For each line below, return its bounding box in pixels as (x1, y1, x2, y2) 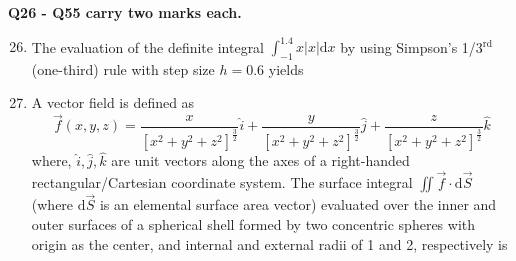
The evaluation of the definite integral (31, 36, 265, 57)
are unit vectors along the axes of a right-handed (111, 150, 410, 171)
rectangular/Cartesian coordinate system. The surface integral (31, 172, 413, 193)
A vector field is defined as (31, 92, 195, 113)
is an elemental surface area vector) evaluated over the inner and (99, 194, 497, 215)
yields (268, 58, 304, 79)
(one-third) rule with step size (31, 58, 215, 79)
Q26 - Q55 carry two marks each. (8, 2, 242, 22)
